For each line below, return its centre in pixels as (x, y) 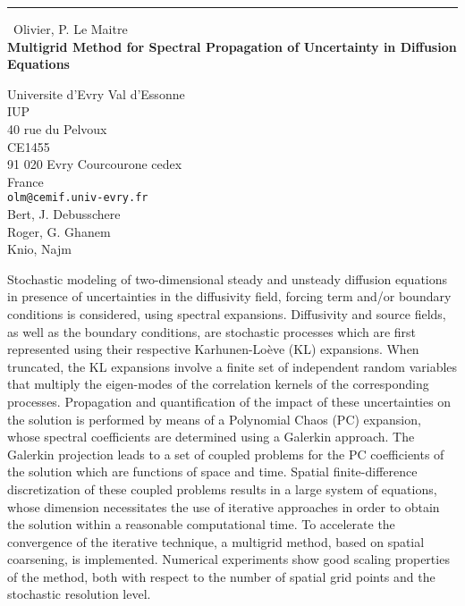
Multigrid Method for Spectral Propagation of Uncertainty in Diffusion (232, 46)
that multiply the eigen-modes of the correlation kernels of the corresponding (218, 384)
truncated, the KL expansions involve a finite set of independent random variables (232, 366)
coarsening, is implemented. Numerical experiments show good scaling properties (228, 559)
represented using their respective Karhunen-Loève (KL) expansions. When (213, 349)
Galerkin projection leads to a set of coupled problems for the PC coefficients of (226, 454)
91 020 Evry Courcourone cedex (95, 164)
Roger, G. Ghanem (59, 231)
